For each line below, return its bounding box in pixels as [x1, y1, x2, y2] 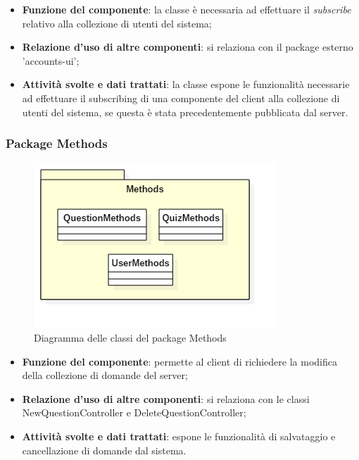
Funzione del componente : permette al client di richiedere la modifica [22, 354, 337, 368]
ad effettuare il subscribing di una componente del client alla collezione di [22, 90, 340, 105]
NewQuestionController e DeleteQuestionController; [22, 405, 246, 420]
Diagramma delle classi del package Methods [34, 330, 227, 344]
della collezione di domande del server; [22, 368, 188, 383]
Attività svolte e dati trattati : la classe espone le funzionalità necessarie [22, 77, 350, 92]
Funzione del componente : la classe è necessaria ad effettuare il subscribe [22, 2, 351, 16]
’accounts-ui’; [22, 53, 80, 68]
